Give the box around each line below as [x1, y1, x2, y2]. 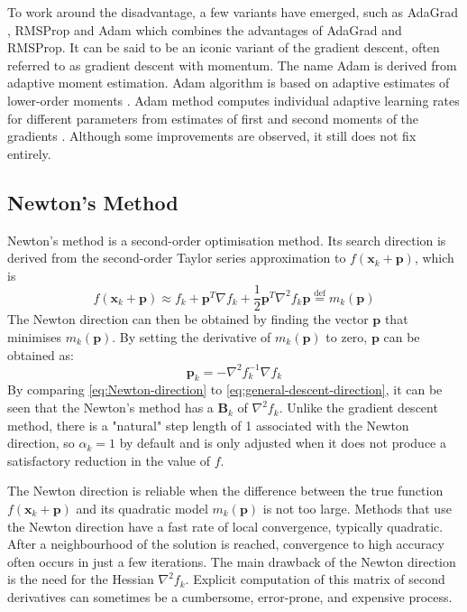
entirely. [7, 144, 51, 162]
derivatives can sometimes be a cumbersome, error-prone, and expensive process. [7, 588, 453, 606]
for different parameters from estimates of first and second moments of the [7, 108, 419, 127]
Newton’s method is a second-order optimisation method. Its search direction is [7, 230, 446, 249]
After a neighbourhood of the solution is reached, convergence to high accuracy [7, 534, 444, 553]
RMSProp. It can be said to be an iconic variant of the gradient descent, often [7, 38, 440, 57]
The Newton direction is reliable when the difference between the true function [7, 481, 444, 500]
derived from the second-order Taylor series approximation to [7, 248, 346, 267]
